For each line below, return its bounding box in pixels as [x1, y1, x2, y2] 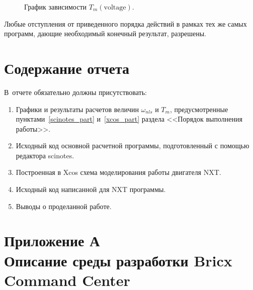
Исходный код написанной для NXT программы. [16, 184, 166, 195]
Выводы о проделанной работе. [16, 201, 112, 211]
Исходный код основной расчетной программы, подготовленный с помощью [16, 140, 249, 151]
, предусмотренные [170, 104, 228, 114]
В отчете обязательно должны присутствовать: [4, 86, 147, 97]
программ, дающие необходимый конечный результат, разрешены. [4, 28, 207, 39]
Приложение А [4, 230, 100, 251]
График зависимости [24, 2, 87, 12]
